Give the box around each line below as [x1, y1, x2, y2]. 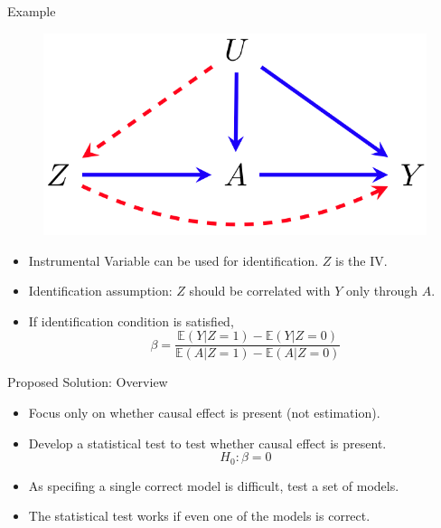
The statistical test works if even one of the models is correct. [28, 506, 371, 525]
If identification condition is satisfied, [28, 311, 234, 330]
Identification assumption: [28, 281, 173, 300]
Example [7, 2, 56, 20]
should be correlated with [189, 281, 331, 300]
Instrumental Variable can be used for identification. [28, 250, 319, 269]
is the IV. [335, 250, 388, 269]
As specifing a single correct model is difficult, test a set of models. [28, 476, 399, 495]
